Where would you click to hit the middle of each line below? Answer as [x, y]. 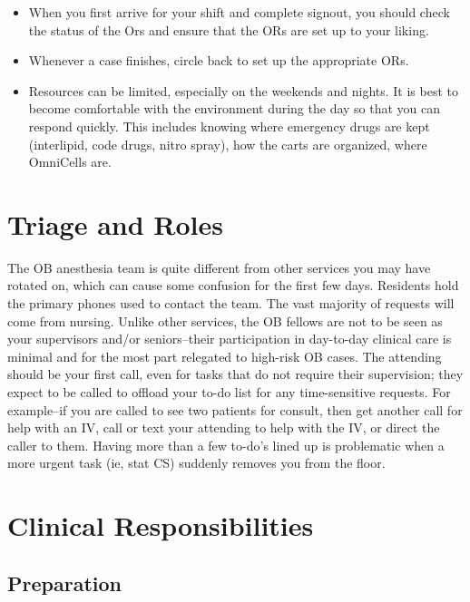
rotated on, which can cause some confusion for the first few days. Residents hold [233, 285]
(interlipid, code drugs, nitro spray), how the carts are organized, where [228, 144]
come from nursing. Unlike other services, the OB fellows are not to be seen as [225, 320]
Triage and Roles [115, 223]
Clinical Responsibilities [161, 525]
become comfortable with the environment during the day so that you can [235, 108]
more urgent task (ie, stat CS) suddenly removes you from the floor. [196, 463]
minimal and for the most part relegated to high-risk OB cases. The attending [225, 356]
